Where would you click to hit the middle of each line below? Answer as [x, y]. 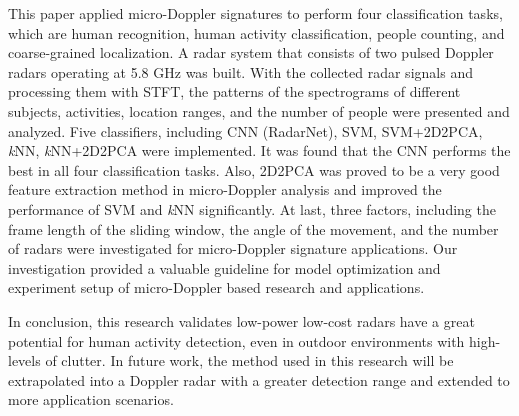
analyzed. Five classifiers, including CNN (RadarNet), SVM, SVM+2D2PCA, [245, 130]
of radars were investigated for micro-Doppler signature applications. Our [233, 248]
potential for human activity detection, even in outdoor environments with [236, 340]
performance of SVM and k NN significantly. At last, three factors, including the [252, 208]
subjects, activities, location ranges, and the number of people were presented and [259, 110]
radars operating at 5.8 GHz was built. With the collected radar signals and [240, 71]
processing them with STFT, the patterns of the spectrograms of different [234, 91]
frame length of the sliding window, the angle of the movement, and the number [253, 228]
